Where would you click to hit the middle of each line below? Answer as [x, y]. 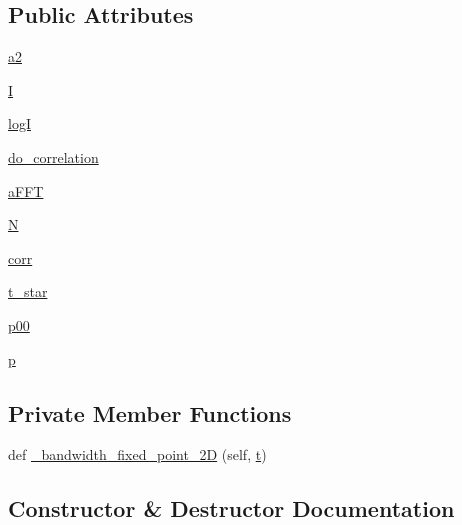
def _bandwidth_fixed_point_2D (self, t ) [137, 454]
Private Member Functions [150, 412]
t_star [28, 291]
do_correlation [53, 156]
